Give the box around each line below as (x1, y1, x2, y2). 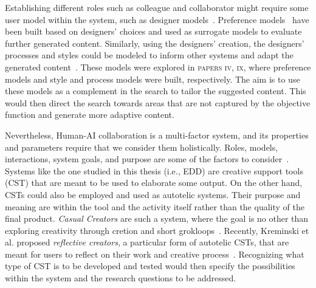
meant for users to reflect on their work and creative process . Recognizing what (5, 247, 304, 260)
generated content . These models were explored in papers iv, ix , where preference (5, 60, 311, 73)
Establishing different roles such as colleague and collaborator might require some (5, 1, 309, 13)
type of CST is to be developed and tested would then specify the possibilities (5, 259, 295, 272)
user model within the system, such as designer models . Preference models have (5, 13, 309, 26)
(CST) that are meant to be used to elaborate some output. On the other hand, (5, 176, 303, 189)
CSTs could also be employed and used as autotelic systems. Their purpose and (5, 188, 301, 201)
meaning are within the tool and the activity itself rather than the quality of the (5, 200, 304, 213)
